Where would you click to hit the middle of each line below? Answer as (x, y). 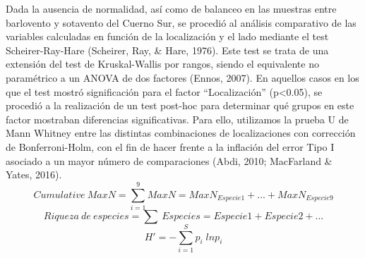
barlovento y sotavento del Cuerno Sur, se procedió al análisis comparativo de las (181, 22)
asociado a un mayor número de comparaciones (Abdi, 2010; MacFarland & (169, 160)
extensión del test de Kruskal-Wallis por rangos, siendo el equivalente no (162, 64)
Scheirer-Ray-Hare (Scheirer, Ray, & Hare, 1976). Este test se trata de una (167, 50)
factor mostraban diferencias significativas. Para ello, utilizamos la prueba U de (177, 119)
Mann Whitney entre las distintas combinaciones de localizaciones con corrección (181, 133)
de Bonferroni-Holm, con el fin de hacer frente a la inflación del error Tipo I (170, 146)
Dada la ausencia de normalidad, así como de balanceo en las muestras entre (171, 8)
